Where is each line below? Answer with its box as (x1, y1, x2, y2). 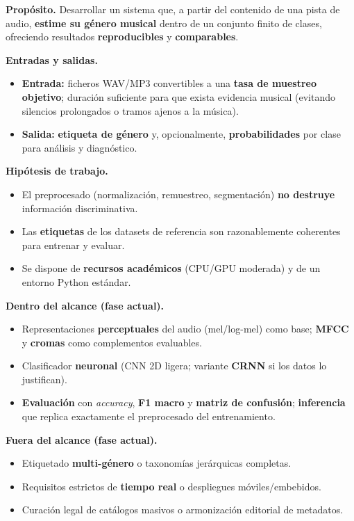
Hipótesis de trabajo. (6, 163, 108, 178)
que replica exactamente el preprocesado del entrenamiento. (22, 409, 276, 424)
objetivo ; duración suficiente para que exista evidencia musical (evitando (22, 89, 336, 104)
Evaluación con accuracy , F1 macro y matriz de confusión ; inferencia (22, 395, 346, 410)
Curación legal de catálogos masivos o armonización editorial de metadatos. (22, 502, 344, 517)
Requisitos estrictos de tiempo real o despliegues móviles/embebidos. (22, 479, 321, 493)
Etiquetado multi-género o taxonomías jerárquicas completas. (22, 456, 292, 470)
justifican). (22, 371, 67, 386)
